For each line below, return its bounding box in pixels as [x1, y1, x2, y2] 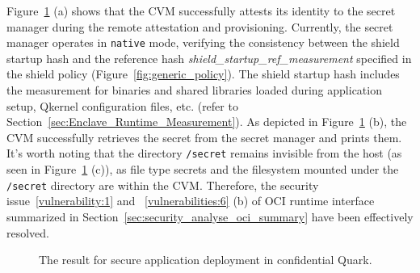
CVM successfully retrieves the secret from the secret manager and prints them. [6, 128, 402, 145]
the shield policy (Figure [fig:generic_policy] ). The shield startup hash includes [6, 65, 400, 82]
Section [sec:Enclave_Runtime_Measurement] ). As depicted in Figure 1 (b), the [6, 113, 407, 130]
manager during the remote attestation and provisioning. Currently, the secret [6, 18, 393, 35]
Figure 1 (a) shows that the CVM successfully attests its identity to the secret [6, 2, 396, 19]
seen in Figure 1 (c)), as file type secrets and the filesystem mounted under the [6, 161, 399, 178]
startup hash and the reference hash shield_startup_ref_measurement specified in [6, 49, 412, 66]
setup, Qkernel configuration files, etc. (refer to [6, 97, 238, 114]
